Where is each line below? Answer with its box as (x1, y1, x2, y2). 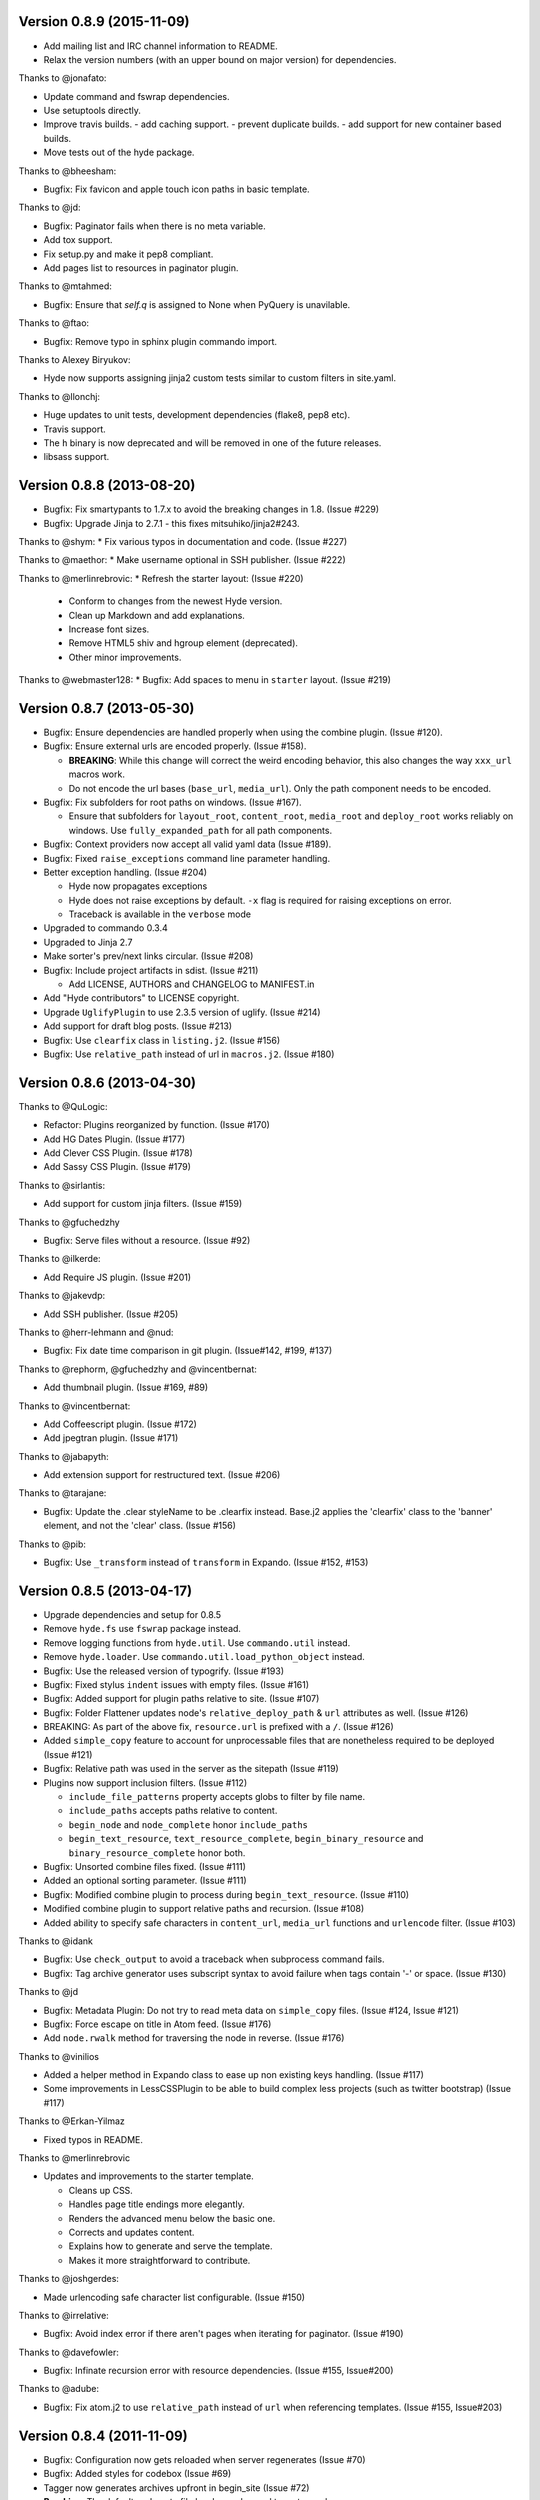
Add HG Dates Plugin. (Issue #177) (43, 1133, 186, 1145)
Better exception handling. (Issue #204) (43, 866, 208, 878)
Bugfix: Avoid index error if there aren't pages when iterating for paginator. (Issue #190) (43, 2328, 404, 2340)
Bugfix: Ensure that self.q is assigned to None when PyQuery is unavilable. (43, 298, 351, 310)
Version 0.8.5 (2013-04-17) (18, 1582, 193, 1599)
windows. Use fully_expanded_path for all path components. (68, 824, 333, 836)
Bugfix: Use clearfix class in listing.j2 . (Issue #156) (43, 1034, 281, 1046)
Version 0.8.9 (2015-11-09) (18, 13, 190, 30)
